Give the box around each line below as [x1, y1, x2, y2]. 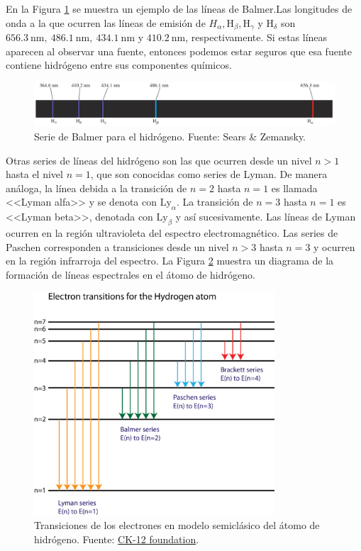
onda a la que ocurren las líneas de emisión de [6, 15, 206, 30]
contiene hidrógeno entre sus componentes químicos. [6, 57, 232, 72]
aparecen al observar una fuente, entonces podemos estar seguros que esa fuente [6, 43, 352, 58]
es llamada [271, 180, 318, 195]
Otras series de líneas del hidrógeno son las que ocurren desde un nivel [6, 152, 312, 167]
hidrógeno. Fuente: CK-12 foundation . [34, 531, 199, 546]
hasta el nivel [6, 167, 63, 182]
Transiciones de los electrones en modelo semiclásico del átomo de [34, 518, 320, 533]
